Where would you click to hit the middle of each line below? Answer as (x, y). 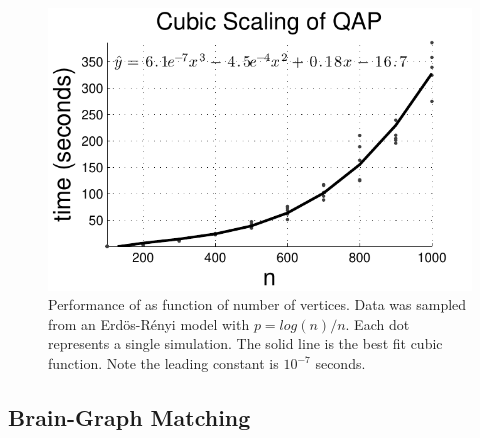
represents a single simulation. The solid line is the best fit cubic (245, 343)
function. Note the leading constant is (163, 363)
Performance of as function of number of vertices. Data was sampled (257, 304)
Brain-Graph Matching (129, 417)
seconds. (340, 363)
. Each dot (377, 323)
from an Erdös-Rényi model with (149, 323)
